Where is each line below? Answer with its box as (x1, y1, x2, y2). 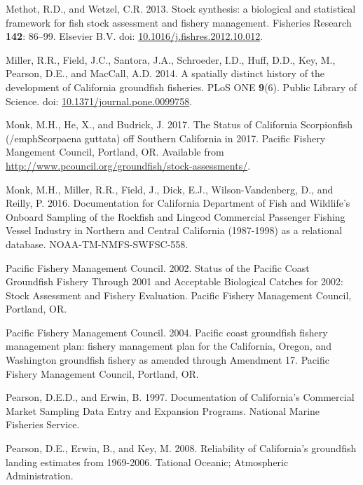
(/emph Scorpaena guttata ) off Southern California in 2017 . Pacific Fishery (6, 130, 326, 145)
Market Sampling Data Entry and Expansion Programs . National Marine (6, 403, 320, 418)
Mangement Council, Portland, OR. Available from (6, 144, 224, 159)
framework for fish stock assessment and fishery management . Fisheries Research (6, 15, 352, 29)
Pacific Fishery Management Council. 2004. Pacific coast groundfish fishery (6, 325, 328, 339)
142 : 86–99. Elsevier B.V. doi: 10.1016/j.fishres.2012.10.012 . (6, 29, 263, 43)
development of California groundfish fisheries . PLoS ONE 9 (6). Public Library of (6, 79, 357, 94)
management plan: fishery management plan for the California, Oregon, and (6, 339, 331, 353)
